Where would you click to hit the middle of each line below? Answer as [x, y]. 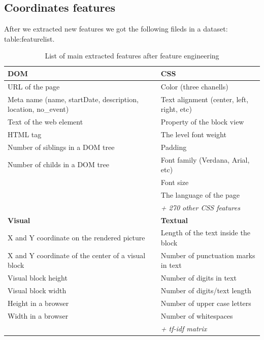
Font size [175, 182]
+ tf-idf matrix [184, 328]
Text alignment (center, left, [205, 99]
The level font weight [193, 134]
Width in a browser [38, 315]
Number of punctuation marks [208, 255]
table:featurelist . [29, 38]
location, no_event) [38, 109]
